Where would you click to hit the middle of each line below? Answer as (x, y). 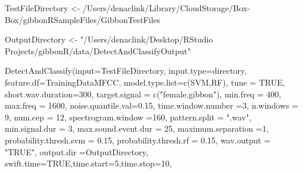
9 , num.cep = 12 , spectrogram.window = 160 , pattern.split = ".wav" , (128, 117)
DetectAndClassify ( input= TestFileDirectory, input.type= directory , (126, 71)
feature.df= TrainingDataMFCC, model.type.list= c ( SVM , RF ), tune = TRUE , (145, 82)
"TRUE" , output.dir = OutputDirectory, (76, 151)
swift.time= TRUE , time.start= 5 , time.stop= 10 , (88, 163)
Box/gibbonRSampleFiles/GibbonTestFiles (83, 19)
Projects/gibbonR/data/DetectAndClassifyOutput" (98, 50)
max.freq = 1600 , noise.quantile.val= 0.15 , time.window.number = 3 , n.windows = (151, 105)
